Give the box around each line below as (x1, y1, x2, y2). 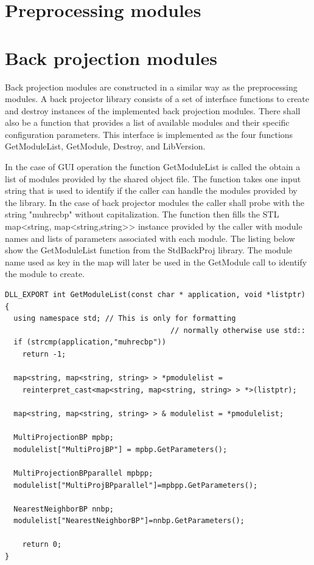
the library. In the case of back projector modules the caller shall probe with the (5, 196, 305, 208)
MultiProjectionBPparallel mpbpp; (13, 468, 153, 478)
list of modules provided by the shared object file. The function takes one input (5, 172, 301, 185)
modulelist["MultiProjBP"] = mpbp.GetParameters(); (13, 445, 228, 454)
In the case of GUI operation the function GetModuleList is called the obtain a (5, 160, 301, 173)
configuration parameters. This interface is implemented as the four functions (5, 128, 293, 140)
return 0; (22, 540, 62, 549)
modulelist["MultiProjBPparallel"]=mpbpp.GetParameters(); (13, 481, 258, 490)
